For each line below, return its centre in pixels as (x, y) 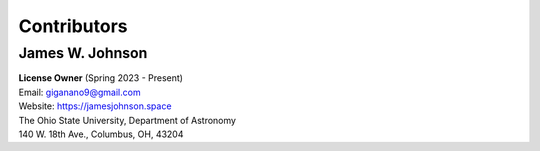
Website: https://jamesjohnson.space (95, 106)
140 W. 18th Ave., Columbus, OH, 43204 (101, 134)
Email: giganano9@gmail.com (79, 92)
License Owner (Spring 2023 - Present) (101, 78)
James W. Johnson (83, 53)
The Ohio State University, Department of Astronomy (127, 120)
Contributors (73, 26)
